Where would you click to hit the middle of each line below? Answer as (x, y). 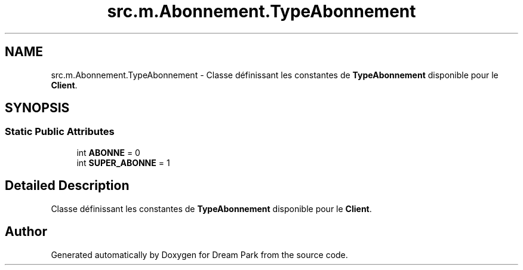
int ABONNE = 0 (108, 152)
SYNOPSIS (37, 108)
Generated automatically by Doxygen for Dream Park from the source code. (199, 254)
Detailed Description (67, 186)
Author (26, 232)
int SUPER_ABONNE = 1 (123, 162)
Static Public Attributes (60, 132)
